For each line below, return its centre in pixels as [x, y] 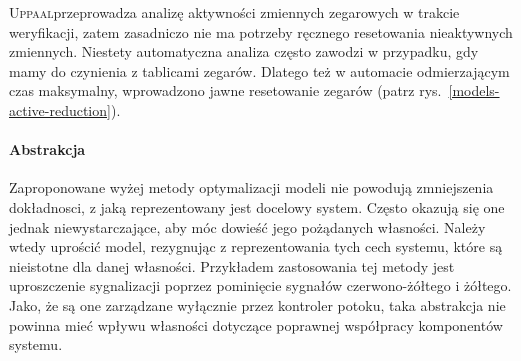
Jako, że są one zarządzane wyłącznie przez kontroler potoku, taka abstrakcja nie [257, 304]
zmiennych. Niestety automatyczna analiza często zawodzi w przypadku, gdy [244, 51]
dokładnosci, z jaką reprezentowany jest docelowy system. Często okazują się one [257, 206]
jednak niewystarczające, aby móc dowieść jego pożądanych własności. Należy [247, 226]
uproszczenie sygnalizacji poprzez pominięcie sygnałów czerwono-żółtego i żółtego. [260, 285]
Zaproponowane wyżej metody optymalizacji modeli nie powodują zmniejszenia [251, 187]
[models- [474, 90]
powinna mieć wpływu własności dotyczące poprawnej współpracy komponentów [256, 324]
